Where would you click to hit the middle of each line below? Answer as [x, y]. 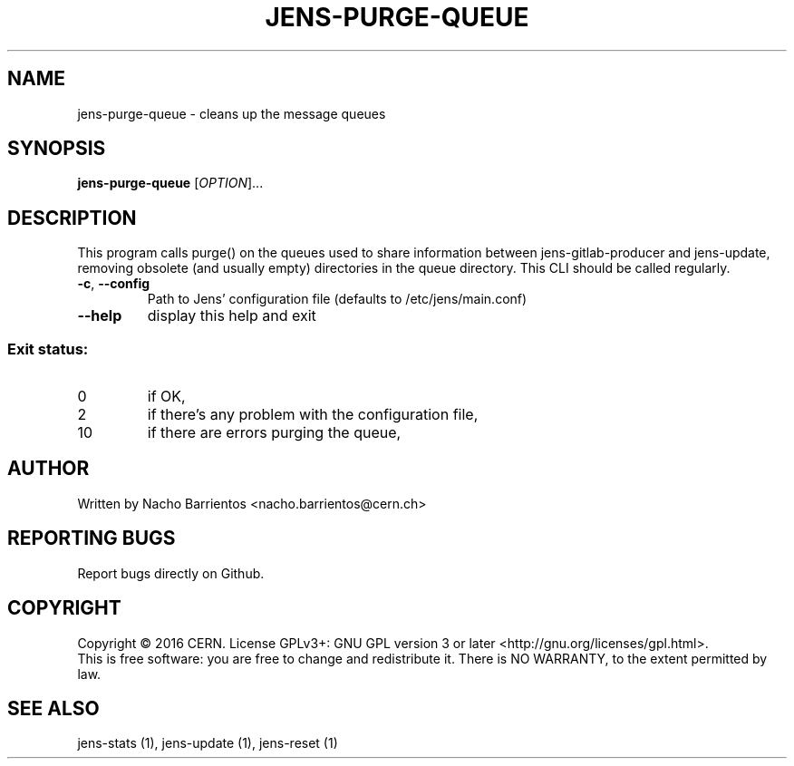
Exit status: [48, 349]
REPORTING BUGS [92, 538]
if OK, [166, 397]
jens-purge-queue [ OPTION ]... [170, 183]
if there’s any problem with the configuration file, [313, 415]
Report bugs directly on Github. [171, 573]
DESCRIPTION [72, 218]
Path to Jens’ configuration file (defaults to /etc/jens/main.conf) [337, 299]
